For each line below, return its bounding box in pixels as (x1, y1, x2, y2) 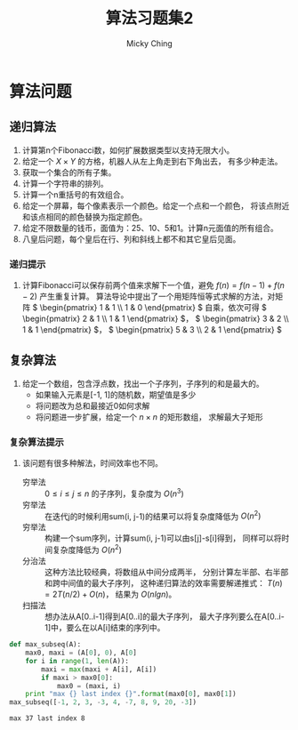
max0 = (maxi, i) (56, 681, 122, 690)
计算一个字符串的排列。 (21, 178, 109, 189)
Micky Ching (125, 37, 173, 49)
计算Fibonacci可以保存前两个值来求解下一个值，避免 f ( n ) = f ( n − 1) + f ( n (21, 280, 285, 291)
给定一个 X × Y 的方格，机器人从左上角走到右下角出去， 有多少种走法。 (21, 156, 283, 166)
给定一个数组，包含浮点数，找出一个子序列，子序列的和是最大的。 (21, 378, 264, 389)
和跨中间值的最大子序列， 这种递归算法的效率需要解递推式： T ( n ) (44, 578, 283, 589)
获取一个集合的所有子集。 (21, 166, 117, 178)
